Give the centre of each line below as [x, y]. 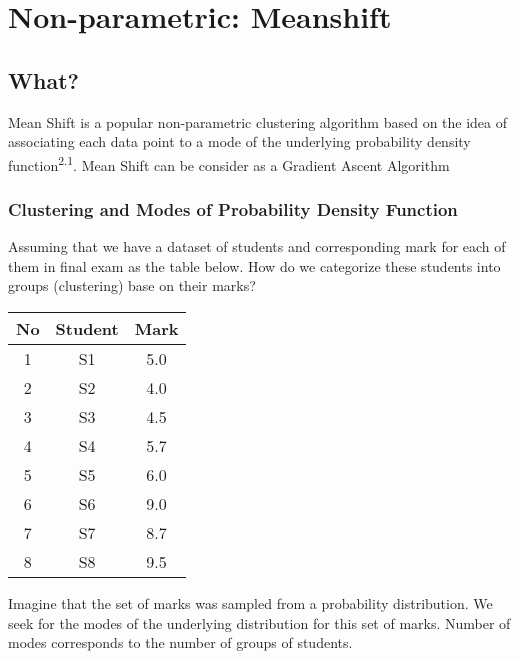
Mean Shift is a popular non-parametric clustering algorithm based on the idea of [258, 121]
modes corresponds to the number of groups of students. [180, 642]
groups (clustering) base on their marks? [132, 285]
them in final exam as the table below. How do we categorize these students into [254, 265]
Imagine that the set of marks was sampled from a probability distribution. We [250, 603]
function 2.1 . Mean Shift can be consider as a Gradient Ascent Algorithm [229, 163]
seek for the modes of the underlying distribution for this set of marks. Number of [259, 622]
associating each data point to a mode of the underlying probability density [239, 141]
